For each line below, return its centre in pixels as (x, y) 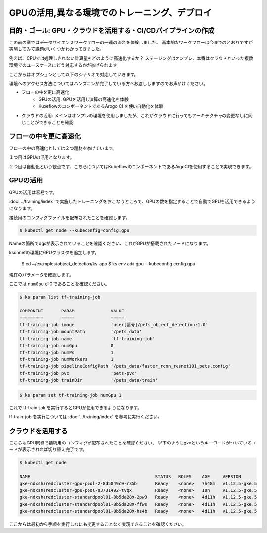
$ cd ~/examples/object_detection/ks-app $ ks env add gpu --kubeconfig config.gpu (108, 264)
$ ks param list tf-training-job (60, 297)
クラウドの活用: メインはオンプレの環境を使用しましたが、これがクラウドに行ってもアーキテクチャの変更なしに (135, 115)
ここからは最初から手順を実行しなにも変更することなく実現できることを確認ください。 (98, 524)
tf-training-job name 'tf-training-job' (87, 338)
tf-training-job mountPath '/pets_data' (81, 332)
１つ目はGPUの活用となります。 (42, 157)
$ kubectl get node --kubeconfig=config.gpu (74, 230)
